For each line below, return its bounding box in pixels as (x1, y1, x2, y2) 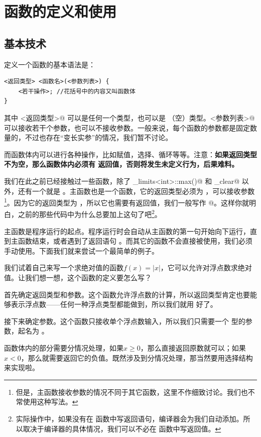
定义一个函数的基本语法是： (4, 59, 95, 69)
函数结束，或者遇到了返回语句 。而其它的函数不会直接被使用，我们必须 (18, 236, 252, 246)
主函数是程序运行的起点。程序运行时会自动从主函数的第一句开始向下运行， (4, 226, 250, 236)
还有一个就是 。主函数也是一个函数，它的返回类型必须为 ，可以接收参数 (18, 185, 255, 196)
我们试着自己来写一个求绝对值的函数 (4, 262, 123, 273)
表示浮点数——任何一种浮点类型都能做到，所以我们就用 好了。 (11, 299, 217, 309)
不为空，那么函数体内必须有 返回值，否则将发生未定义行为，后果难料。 (4, 159, 239, 169)
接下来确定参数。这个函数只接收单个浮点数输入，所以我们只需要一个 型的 (4, 315, 245, 326)
